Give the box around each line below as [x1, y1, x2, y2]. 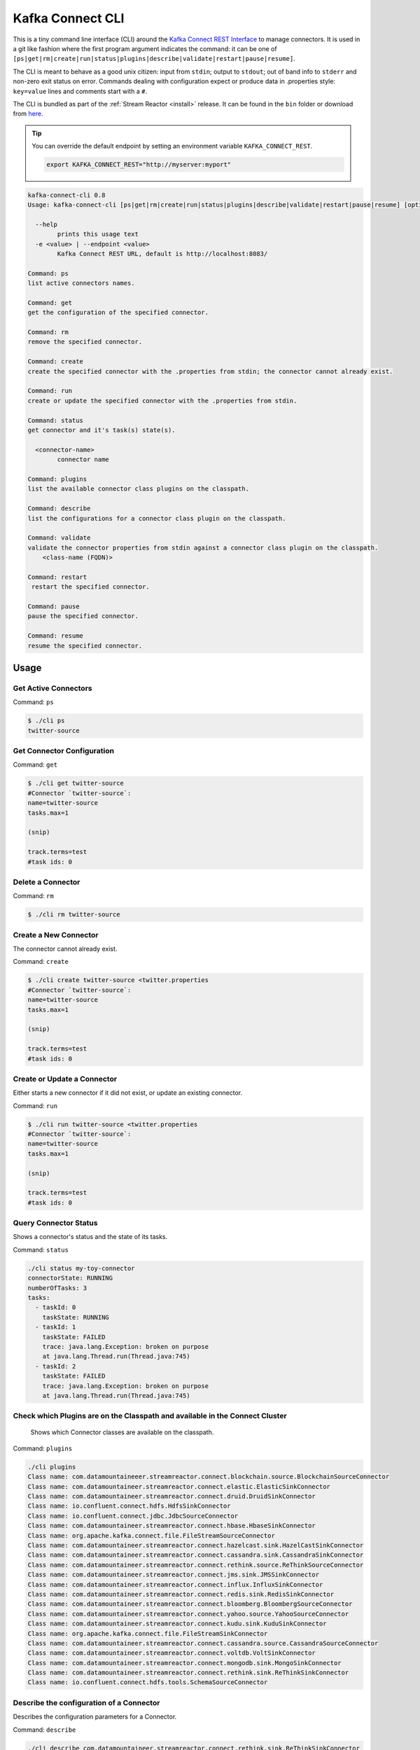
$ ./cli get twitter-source [27, 779, 124, 787]
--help [35, 220, 58, 228]
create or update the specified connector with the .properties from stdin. [27, 396, 297, 405]
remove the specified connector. [27, 338, 143, 346]
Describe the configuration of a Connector [13, 1697, 160, 1707]
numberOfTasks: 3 [27, 1284, 87, 1291]
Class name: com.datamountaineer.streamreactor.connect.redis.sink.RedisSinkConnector [27, 1590, 335, 1598]
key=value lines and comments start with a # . [13, 87, 147, 95]
